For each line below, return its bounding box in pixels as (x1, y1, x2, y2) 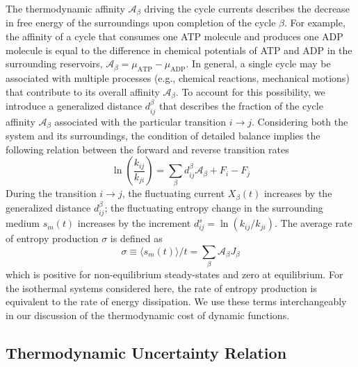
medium (6, 216, 40, 230)
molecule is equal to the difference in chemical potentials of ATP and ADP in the (6, 42, 352, 57)
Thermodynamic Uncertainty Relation (6, 342, 287, 364)
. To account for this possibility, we (175, 84, 325, 99)
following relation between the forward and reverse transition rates (6, 142, 289, 156)
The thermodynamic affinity (6, 1, 125, 15)
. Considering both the (252, 114, 348, 128)
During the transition (6, 186, 97, 200)
